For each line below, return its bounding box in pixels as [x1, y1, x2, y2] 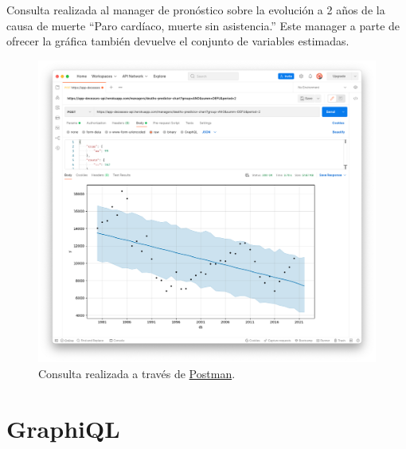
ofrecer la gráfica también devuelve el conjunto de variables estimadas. [6, 33, 349, 49]
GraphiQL [6, 412, 120, 444]
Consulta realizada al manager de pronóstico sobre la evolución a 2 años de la [6, 2, 385, 18]
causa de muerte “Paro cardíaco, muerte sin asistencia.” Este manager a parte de [6, 17, 400, 33]
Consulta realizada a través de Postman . [38, 365, 236, 382]
